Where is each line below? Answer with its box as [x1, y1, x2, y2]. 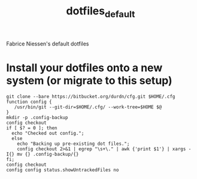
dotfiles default [66, 4, 135, 20]
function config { [6, 99, 52, 105]
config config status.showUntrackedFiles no [6, 166, 119, 173]
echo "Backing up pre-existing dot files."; [17, 141, 130, 147]
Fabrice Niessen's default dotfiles [6, 40, 89, 47]
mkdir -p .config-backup [6, 114, 68, 120]
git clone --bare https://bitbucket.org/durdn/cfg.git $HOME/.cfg [6, 93, 175, 99]
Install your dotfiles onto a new [6, 61, 163, 74]
